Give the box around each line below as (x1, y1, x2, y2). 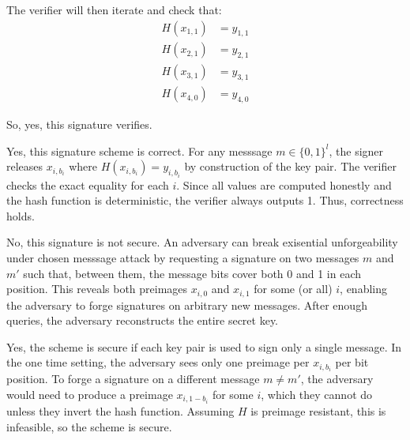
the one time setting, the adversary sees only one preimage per (6, 354, 310, 370)
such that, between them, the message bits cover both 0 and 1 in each (23, 265, 361, 281)
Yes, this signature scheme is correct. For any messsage (6, 142, 273, 159)
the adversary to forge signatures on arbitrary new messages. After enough (6, 296, 367, 313)
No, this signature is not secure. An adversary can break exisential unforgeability (6, 234, 398, 250)
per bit (335, 354, 369, 370)
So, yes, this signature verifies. (6, 115, 152, 132)
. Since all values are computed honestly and (176, 176, 392, 193)
